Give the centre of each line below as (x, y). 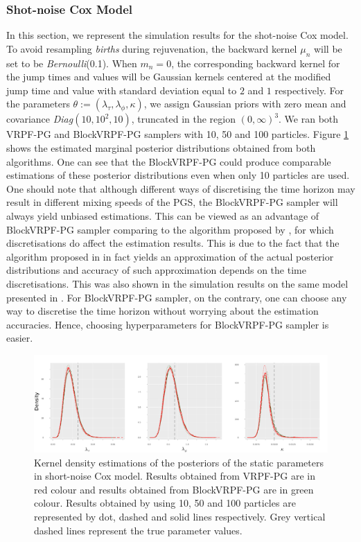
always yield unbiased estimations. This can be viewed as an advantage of (163, 215)
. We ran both (309, 119)
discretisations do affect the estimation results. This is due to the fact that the (173, 243)
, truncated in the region (184, 119)
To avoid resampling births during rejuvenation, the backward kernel (152, 48)
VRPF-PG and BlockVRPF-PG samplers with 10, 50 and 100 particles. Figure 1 (178, 134)
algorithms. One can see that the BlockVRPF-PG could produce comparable (169, 161)
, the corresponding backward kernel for (256, 63)
